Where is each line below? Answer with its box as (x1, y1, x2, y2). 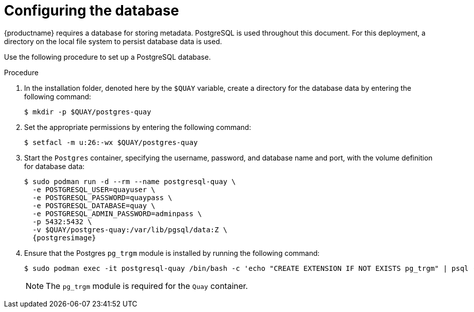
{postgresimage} (32, 233, 96, 242)
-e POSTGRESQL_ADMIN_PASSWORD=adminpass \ (32, 209, 202, 218)
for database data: (24, 162, 85, 171)
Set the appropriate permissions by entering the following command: (24, 122, 251, 131)
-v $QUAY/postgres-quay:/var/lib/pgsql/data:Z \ (32, 225, 227, 234)
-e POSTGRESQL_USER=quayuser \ (32, 185, 156, 194)
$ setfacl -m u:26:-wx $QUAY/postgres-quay (24, 138, 198, 146)
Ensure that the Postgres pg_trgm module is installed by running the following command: (24, 248, 320, 257)
